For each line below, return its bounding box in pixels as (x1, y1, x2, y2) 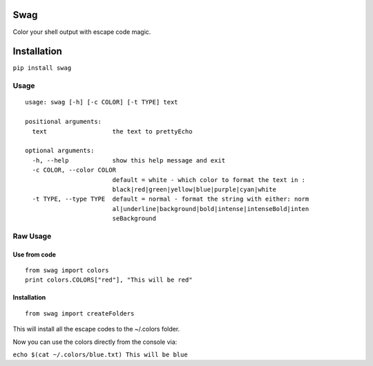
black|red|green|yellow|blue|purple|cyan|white (112, 185, 276, 193)
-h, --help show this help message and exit (32, 156, 226, 164)
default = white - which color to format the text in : (112, 176, 306, 183)
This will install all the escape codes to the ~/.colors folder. (12, 325, 180, 333)
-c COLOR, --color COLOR (32, 166, 117, 174)
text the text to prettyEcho (32, 127, 193, 135)
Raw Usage (12, 231, 52, 241)
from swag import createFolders (25, 309, 135, 318)
